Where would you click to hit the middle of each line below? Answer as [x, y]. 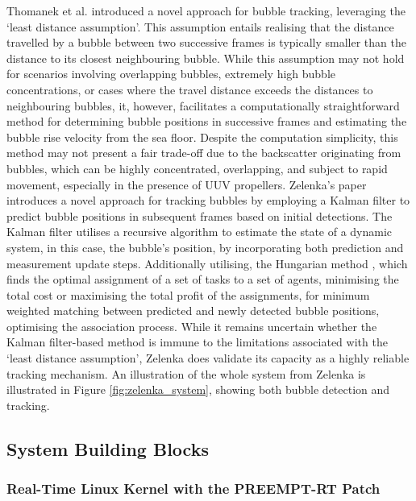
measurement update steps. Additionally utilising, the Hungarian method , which [207, 263]
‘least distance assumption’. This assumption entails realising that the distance [200, 26]
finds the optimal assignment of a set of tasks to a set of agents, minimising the [203, 279]
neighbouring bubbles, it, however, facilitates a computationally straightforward [203, 105]
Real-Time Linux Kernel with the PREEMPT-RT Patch [193, 489]
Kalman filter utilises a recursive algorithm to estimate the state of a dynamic [200, 232]
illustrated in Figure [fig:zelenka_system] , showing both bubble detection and [198, 389]
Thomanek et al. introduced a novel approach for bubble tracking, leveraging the [206, 10]
